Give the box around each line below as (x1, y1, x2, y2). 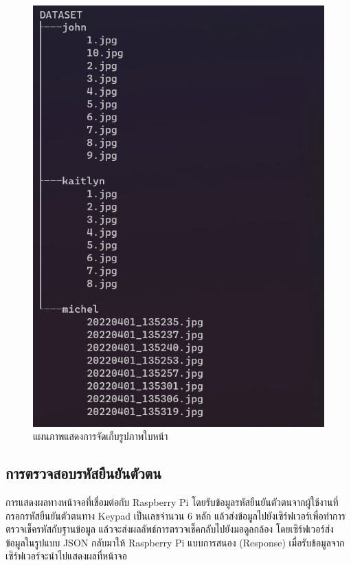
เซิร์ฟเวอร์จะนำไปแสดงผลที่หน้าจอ (5, 549, 127, 563)
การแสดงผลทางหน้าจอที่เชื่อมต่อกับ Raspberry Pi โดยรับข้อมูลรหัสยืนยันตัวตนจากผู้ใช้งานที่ (5, 494, 339, 509)
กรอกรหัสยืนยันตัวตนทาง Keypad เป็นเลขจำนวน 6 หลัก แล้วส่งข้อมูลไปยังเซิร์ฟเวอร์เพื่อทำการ (5, 508, 346, 522)
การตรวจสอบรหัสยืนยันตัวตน (5, 463, 161, 484)
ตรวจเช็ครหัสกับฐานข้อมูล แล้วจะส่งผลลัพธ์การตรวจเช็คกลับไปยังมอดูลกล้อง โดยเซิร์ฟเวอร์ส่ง (5, 522, 334, 536)
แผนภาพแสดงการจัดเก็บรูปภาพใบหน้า (33, 429, 168, 443)
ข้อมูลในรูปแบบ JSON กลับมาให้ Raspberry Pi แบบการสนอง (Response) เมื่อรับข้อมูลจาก (5, 535, 345, 549)
